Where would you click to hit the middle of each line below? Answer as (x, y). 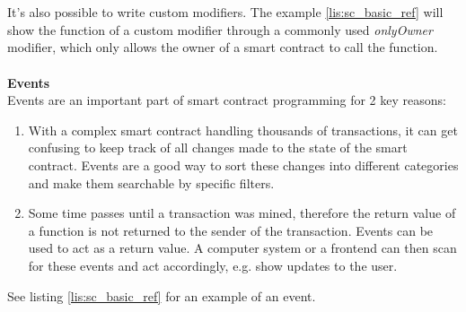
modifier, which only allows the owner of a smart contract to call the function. (223, 47)
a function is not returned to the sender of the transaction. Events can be (231, 230)
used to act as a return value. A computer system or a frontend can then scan (242, 248)
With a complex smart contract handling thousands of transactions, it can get (243, 130)
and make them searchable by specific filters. (151, 182)
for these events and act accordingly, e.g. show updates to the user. (213, 265)
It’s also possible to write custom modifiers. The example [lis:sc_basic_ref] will (225, 12)
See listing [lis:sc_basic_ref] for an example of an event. (162, 295)
